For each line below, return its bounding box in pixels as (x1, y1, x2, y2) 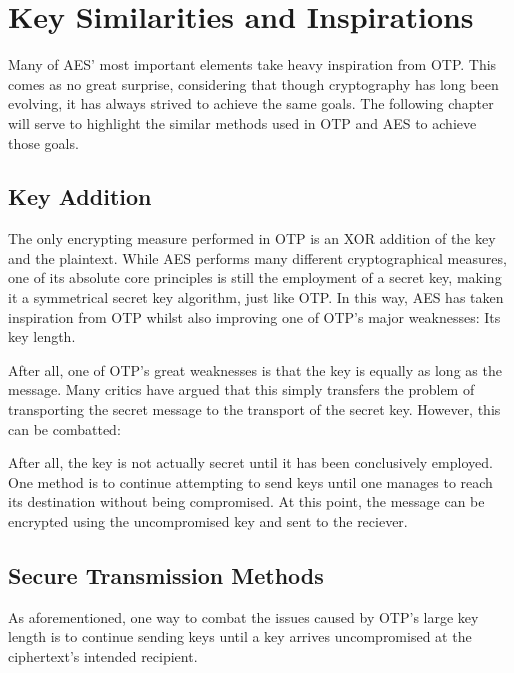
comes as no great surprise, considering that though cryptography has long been (8, 73, 499, 94)
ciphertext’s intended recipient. (8, 646, 198, 666)
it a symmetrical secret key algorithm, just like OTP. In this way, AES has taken (8, 287, 504, 308)
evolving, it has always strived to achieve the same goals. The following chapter (8, 93, 494, 114)
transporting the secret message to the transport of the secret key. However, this (8, 399, 501, 420)
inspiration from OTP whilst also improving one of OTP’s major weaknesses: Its (8, 306, 501, 327)
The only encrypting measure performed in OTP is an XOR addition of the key (8, 228, 496, 249)
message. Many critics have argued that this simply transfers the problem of (8, 379, 475, 400)
